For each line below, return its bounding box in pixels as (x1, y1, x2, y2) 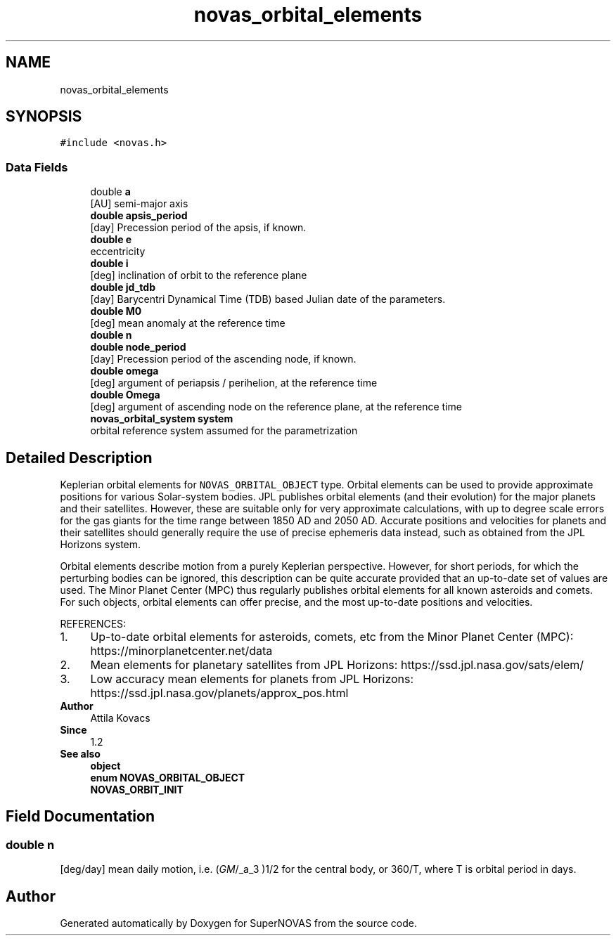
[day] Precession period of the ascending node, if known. (90, 353, 357, 365)
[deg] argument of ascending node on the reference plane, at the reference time (90, 401, 462, 413)
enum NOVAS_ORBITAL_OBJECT (90, 772, 245, 784)
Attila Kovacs (90, 712, 150, 725)
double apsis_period (90, 209, 188, 222)
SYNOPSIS (6, 108, 82, 126)
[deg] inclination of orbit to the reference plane (90, 269, 307, 282)
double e (90, 233, 132, 246)
